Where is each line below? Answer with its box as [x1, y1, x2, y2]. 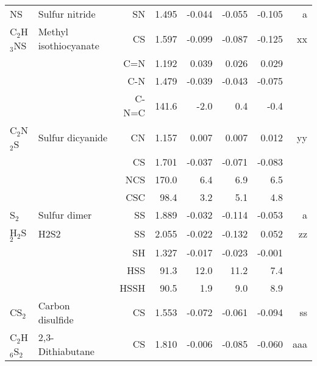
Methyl [38, 24, 69, 38]
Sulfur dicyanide [38, 130, 108, 144]
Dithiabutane [38, 343, 94, 358]
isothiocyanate [38, 38, 99, 52]
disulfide [38, 312, 74, 326]
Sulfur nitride [38, 7, 96, 21]
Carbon [38, 298, 70, 312]
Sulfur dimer [38, 208, 92, 222]
